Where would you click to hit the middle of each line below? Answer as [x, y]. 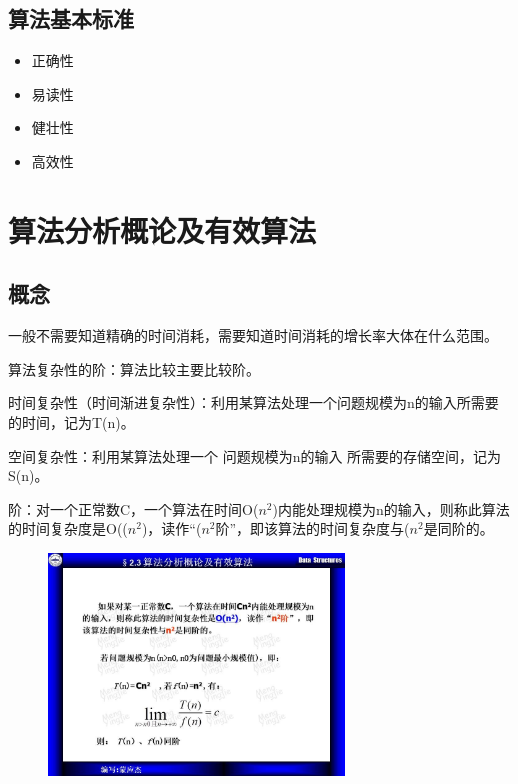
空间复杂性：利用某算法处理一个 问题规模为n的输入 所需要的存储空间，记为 [255, 455]
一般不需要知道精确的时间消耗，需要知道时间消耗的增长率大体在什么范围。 [253, 335]
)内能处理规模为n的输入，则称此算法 [391, 508]
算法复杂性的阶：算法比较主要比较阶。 [134, 368]
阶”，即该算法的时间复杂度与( [312, 528]
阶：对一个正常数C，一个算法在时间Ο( [133, 508]
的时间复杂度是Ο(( [68, 528]
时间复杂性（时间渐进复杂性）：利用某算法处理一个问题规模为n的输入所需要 [253, 402]
